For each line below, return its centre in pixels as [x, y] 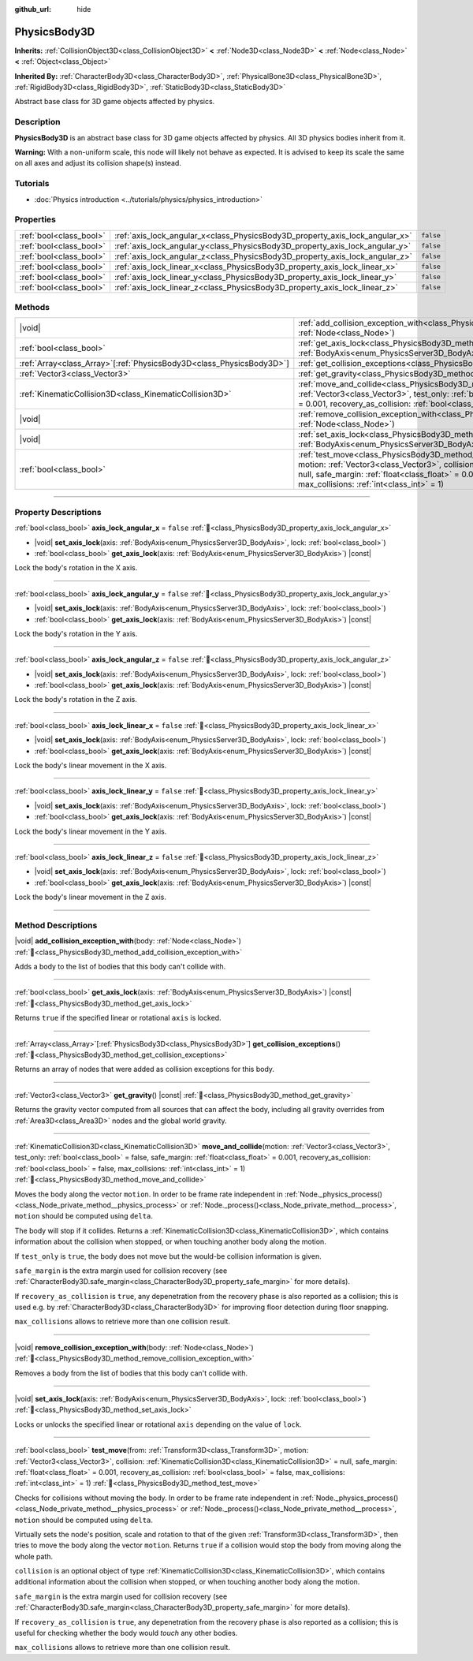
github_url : [33, 9]
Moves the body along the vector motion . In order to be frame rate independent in [149, 1194]
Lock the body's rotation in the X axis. [76, 568]
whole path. [34, 1556]
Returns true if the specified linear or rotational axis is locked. [118, 1018]
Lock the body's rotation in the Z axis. [76, 700]
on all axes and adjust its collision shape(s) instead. [98, 163]
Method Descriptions [56, 925]
